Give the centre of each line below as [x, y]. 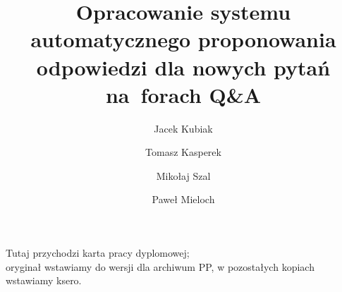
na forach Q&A [183, 94]
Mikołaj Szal [183, 175]
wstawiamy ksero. [44, 280]
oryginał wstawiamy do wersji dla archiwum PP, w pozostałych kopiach [160, 266]
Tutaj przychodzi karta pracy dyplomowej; [98, 253]
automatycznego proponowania [183, 39]
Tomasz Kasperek [183, 152]
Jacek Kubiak [183, 128]
